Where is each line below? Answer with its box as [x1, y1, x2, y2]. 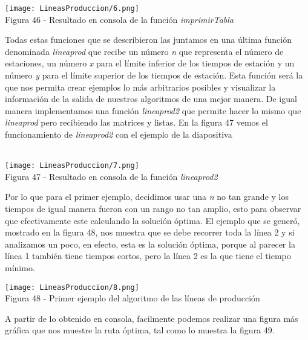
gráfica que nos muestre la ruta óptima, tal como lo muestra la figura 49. [5, 324, 275, 336]
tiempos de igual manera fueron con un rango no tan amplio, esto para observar [5, 202, 301, 215]
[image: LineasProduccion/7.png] [5, 161, 139, 170]
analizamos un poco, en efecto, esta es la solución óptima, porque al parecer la [5, 237, 295, 250]
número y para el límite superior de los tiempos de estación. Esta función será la [5, 69, 303, 82]
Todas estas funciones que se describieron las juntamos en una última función [5, 33, 292, 46]
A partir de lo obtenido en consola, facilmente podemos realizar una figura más [5, 312, 298, 324]
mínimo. [5, 261, 35, 274]
